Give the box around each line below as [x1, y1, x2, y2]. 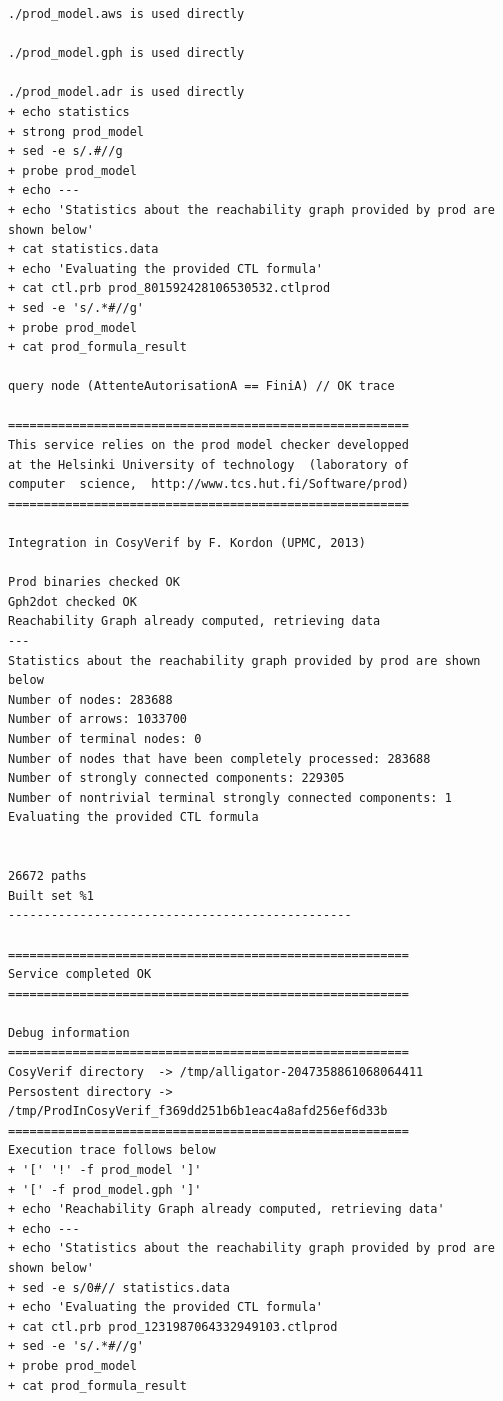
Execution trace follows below [8, 1143, 216, 1158]
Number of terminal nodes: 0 [8, 731, 202, 746]
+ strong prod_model [8, 124, 145, 139]
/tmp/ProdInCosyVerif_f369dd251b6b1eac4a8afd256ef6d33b [8, 1104, 388, 1119]
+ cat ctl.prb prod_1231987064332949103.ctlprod [8, 1319, 338, 1334]
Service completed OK [8, 967, 152, 982]
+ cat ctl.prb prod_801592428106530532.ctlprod [8, 281, 331, 296]
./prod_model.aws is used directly [8, 7, 245, 21]
